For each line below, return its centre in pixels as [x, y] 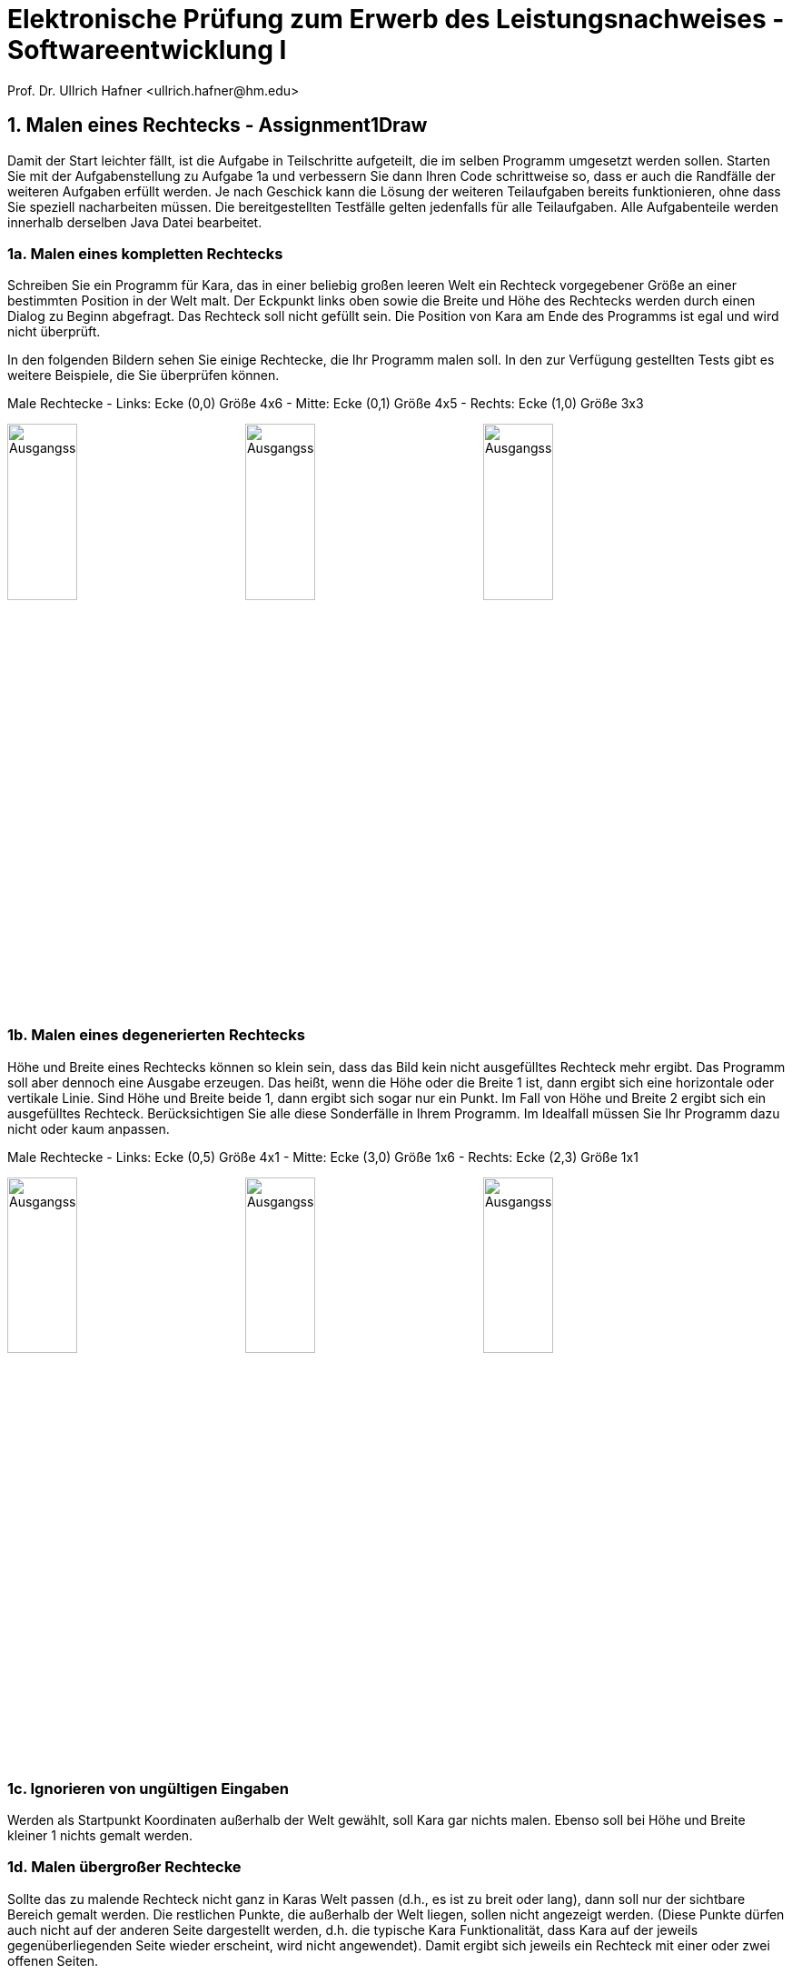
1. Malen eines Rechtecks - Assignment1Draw [218, 125]
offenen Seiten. [53, 1960]
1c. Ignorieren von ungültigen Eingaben [148, 1788]
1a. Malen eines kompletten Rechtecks [145, 253]
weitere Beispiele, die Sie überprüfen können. [144, 376]
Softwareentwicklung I [147, 50]
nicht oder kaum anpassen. [89, 1128]
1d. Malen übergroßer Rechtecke [124, 1867]
